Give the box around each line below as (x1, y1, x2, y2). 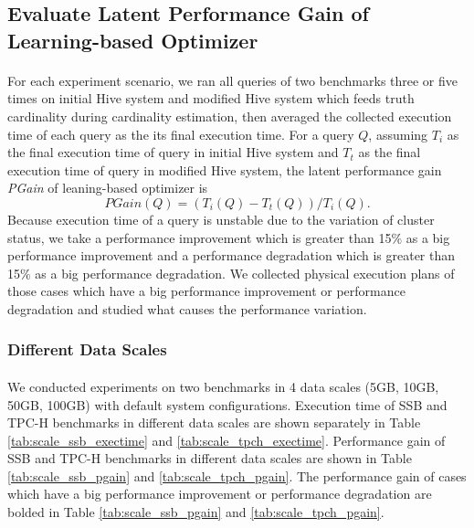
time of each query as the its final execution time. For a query (7, 124, 354, 143)
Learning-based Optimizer (7, 26, 258, 54)
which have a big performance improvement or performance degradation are (7, 484, 432, 503)
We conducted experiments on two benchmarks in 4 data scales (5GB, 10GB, (7, 376, 439, 396)
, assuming (368, 124, 428, 143)
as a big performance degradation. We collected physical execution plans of (35, 263, 455, 282)
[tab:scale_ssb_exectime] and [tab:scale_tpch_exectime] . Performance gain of (7, 430, 446, 449)
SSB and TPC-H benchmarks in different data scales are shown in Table (7, 449, 412, 468)
